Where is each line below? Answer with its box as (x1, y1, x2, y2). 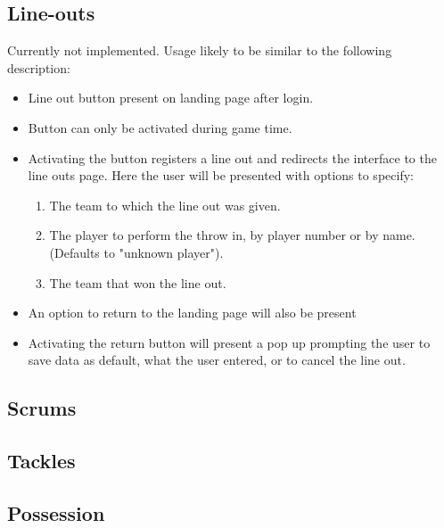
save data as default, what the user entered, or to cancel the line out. (28, 351, 406, 369)
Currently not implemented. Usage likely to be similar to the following (7, 41, 392, 60)
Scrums (7, 394, 77, 422)
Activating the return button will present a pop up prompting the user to (28, 333, 431, 351)
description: (7, 58, 70, 77)
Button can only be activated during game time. (28, 118, 292, 136)
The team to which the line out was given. (49, 195, 281, 214)
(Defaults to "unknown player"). (49, 243, 224, 261)
